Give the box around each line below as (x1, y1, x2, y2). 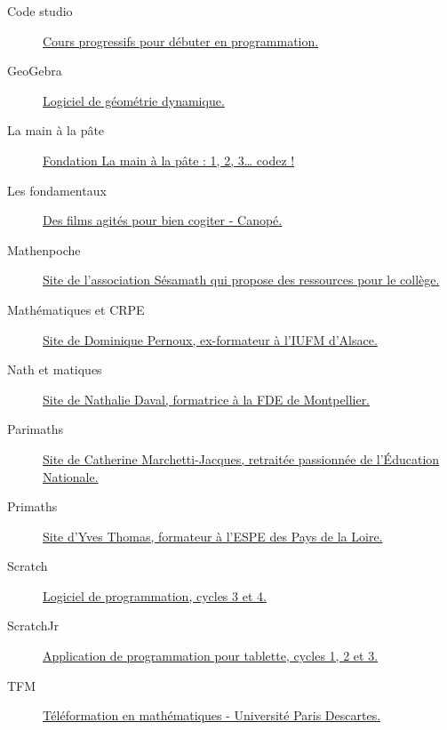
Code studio (7, 2, 73, 20)
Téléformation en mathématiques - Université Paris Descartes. (43, 706, 381, 725)
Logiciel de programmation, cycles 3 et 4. (43, 586, 267, 605)
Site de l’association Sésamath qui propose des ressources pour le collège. (43, 270, 440, 289)
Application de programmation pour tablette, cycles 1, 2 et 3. (43, 646, 379, 665)
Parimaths (7, 420, 63, 438)
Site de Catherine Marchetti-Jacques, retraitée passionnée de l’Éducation (43, 449, 440, 468)
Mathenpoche (7, 240, 81, 259)
